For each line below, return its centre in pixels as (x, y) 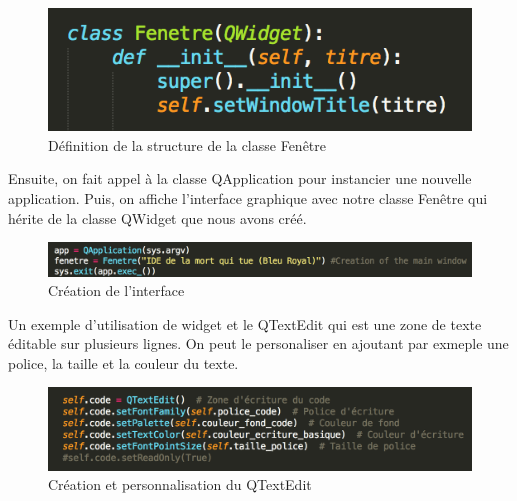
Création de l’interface (116, 290)
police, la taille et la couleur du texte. (123, 362)
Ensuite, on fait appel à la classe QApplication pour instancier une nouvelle (240, 178)
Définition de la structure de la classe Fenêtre (187, 144)
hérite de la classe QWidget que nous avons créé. (157, 217)
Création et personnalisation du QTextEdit (180, 484)
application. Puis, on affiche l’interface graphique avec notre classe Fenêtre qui (248, 197)
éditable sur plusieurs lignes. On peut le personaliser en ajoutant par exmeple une (258, 343)
